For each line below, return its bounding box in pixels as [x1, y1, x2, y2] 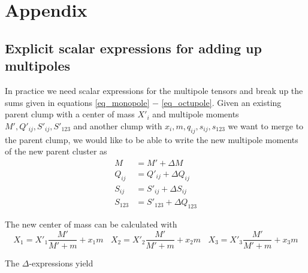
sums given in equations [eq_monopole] [5, 96, 150, 108]
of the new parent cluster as [5, 145, 107, 157]
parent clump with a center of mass [5, 108, 135, 120]
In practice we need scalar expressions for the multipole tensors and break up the [5, 84, 303, 96]
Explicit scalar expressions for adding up [5, 38, 262, 57]
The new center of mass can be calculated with [5, 217, 177, 230]
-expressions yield [29, 256, 93, 269]
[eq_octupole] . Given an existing [161, 96, 282, 108]
